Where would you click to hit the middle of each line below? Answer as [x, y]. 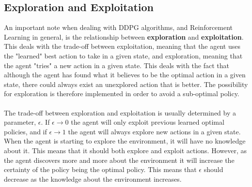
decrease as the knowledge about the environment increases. [93, 179]
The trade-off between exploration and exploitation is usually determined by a [120, 112]
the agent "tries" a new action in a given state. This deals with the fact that [117, 65]
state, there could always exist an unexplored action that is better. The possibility [126, 84]
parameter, [20, 122]
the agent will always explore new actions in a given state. [154, 131]
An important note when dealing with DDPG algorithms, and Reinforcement [118, 27]
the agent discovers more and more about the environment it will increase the [119, 160]
